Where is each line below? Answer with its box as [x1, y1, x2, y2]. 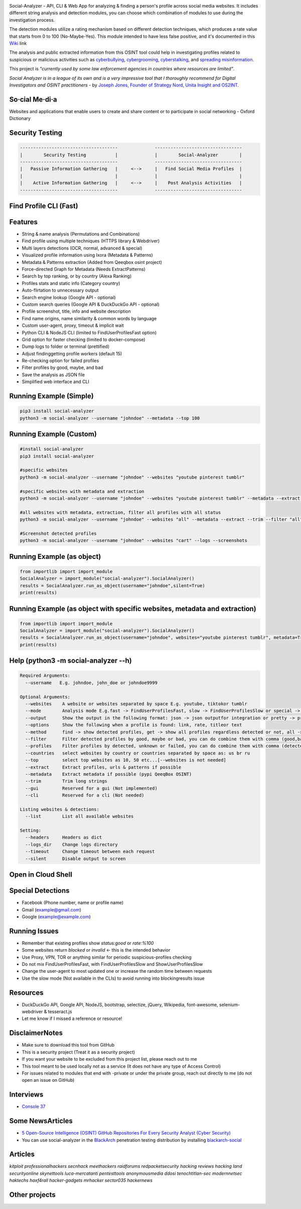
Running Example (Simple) [9, 392, 94, 401]
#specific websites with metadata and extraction [20, 488, 144, 494]
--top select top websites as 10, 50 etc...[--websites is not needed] [25, 757, 227, 763]
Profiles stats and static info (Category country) [22, 280, 120, 286]
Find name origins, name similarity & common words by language [22, 315, 157, 321]
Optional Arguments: [20, 694, 70, 700]
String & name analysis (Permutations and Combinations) [22, 231, 140, 237]
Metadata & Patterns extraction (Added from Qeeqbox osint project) [22, 259, 163, 265]
